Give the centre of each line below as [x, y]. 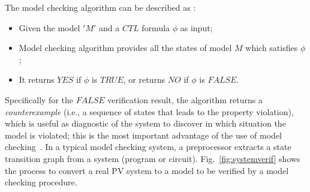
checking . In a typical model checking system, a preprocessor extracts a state [148, 147]
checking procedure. [41, 182]
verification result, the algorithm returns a [185, 99]
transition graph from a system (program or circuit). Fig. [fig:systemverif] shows [153, 158]
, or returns [144, 79]
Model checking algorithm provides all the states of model [125, 48]
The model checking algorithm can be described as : [100, 7]
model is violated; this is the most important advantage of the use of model [144, 135]
